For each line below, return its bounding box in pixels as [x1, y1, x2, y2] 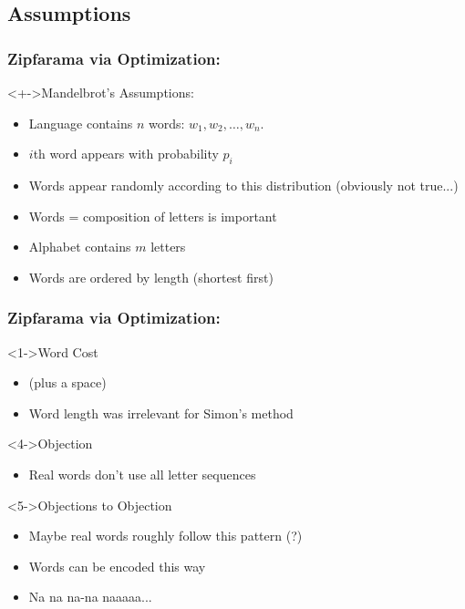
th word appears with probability [33, 144, 219, 163]
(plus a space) [28, 373, 107, 392]
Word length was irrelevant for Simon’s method [28, 403, 294, 422]
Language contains [28, 113, 133, 132]
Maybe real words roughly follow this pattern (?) [28, 526, 303, 545]
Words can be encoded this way [28, 556, 206, 575]
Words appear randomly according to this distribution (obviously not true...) [28, 175, 459, 194]
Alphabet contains [28, 237, 131, 256]
